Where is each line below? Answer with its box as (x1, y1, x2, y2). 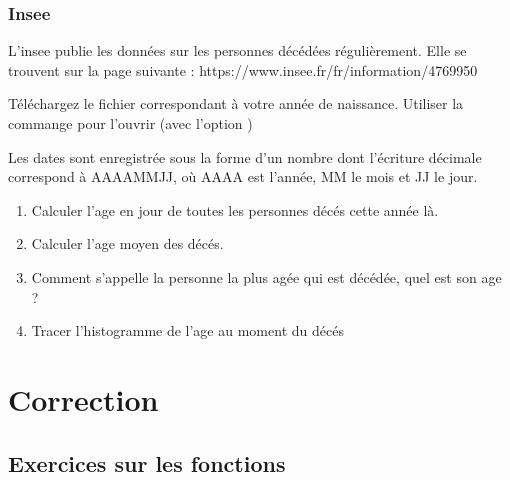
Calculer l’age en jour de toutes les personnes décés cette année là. (31, 199, 439, 220)
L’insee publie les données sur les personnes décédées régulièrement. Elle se (8, 40, 467, 61)
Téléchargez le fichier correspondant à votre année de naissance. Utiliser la (8, 93, 464, 114)
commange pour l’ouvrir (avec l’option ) (8, 113, 253, 133)
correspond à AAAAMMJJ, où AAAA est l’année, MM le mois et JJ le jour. (8, 166, 478, 187)
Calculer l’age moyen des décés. (31, 233, 224, 254)
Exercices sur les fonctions (8, 447, 286, 478)
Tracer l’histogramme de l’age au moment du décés (31, 320, 344, 341)
